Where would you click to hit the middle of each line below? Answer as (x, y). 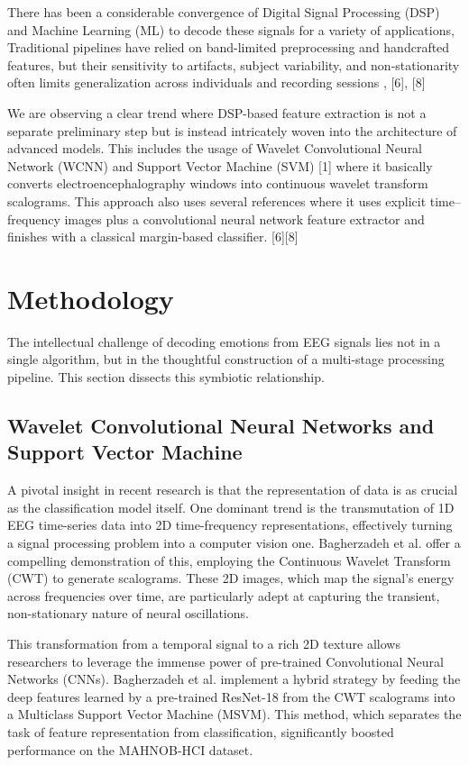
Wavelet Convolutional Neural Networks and (221, 426)
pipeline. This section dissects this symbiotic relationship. (166, 377)
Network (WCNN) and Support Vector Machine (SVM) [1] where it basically (220, 165)
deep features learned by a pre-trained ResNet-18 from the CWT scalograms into (231, 696)
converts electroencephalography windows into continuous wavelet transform (218, 183)
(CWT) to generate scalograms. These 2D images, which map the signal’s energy (231, 578)
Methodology (91, 298)
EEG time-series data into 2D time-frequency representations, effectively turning (230, 525)
